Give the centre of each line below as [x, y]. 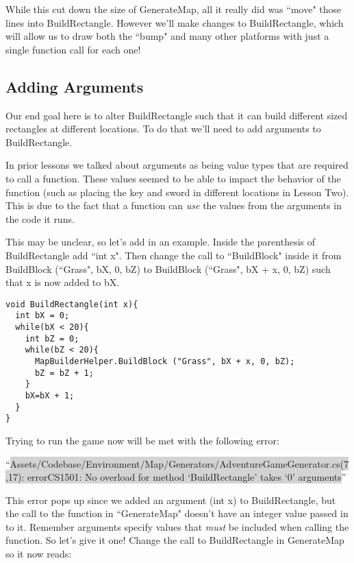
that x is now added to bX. [63, 282]
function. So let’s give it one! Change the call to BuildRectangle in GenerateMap [175, 540]
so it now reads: [39, 554]
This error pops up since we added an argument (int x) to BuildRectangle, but [171, 500]
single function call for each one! [73, 49]
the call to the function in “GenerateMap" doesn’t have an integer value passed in [177, 513]
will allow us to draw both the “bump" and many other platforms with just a [167, 36]
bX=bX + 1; [50, 395]
